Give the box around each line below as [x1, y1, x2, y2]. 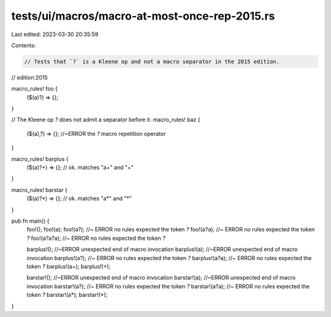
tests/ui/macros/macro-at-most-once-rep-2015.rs [11, 9, 275, 23]
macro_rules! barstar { [11, 186, 67, 193]
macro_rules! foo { [11, 85, 58, 92]
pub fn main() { [11, 217, 50, 225]
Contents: [11, 42, 36, 49]
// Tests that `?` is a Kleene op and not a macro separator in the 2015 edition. [24, 58, 280, 65]
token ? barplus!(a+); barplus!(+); [26, 263, 111, 270]
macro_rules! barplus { [11, 155, 69, 162]
